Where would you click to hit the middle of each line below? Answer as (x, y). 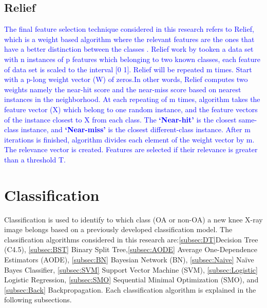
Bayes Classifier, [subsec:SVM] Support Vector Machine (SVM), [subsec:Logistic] (131, 269)
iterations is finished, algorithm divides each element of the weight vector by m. (129, 139)
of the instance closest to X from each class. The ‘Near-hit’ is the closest (120, 119)
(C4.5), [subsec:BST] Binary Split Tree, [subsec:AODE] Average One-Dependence (131, 249)
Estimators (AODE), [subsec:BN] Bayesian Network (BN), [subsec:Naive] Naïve (129, 260)
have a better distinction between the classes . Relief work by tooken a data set (129, 49)
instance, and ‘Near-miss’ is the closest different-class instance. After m (136, 129)
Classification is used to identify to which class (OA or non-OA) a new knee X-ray (133, 219)
